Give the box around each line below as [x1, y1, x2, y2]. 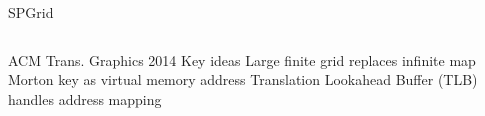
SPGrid [8, 2, 54, 22]
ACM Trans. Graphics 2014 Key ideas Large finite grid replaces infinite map [8, 49, 476, 70]
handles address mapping [8, 88, 162, 109]
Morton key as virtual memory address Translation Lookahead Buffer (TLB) [8, 69, 478, 90]
